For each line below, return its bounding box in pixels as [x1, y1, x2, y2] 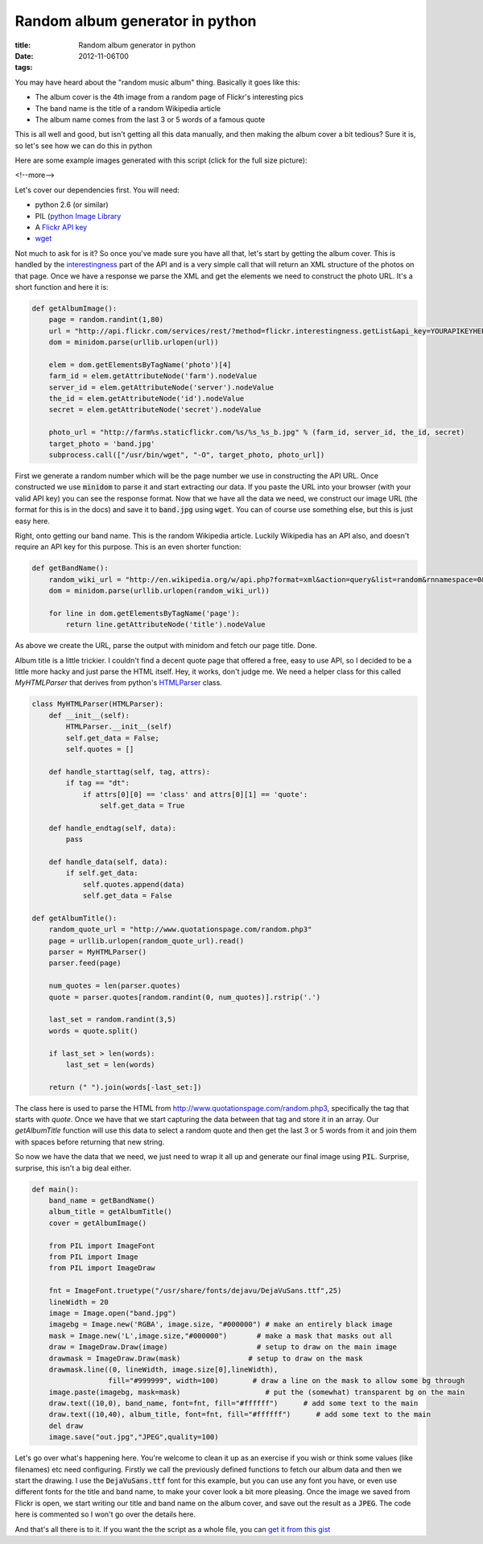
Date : [14, 51, 34, 60]
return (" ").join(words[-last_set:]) [48, 1083, 202, 1092]
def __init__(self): [48, 711, 130, 720]
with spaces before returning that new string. [14, 1137, 165, 1146]
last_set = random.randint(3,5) [48, 1015, 177, 1024]
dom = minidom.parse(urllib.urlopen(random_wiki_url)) [48, 586, 270, 596]
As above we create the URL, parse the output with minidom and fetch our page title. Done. [14, 641, 317, 650]
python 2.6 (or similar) [35, 200, 109, 209]
